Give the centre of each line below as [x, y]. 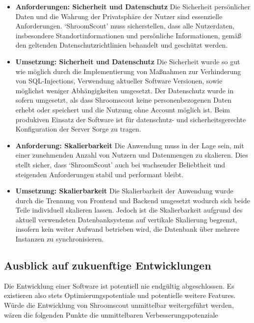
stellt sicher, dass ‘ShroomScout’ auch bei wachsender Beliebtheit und [120, 164]
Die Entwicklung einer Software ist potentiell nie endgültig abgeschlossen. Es [119, 285]
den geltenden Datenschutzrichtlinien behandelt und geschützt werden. [122, 45]
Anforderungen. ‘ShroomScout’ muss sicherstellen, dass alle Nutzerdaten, [125, 26]
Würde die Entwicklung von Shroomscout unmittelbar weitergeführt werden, [119, 305]
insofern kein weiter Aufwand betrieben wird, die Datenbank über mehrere [127, 229]
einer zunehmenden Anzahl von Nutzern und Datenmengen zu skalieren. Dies [132, 155]
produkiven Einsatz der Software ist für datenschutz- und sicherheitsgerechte [131, 119]
